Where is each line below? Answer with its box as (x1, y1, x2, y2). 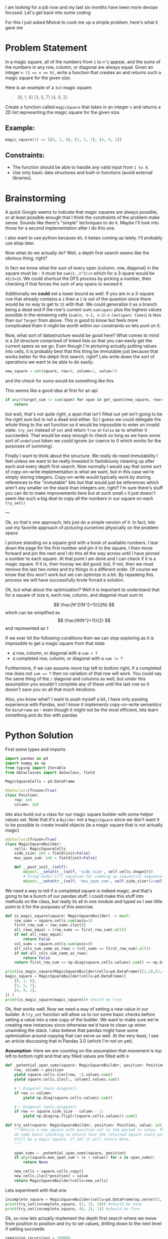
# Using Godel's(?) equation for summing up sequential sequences (23, 874, 164, 879)
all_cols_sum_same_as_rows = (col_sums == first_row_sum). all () (14, 946, 151, 951)
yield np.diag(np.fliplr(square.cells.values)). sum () (23, 1114, 137, 1119)
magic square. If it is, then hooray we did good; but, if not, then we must (5, 561, 153, 567)
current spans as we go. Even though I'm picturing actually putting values (5, 343, 157, 349)
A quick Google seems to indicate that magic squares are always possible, (5, 209, 158, 215)
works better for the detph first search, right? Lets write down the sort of (5, 354, 155, 360)
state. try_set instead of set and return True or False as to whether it (5, 427, 147, 433)
